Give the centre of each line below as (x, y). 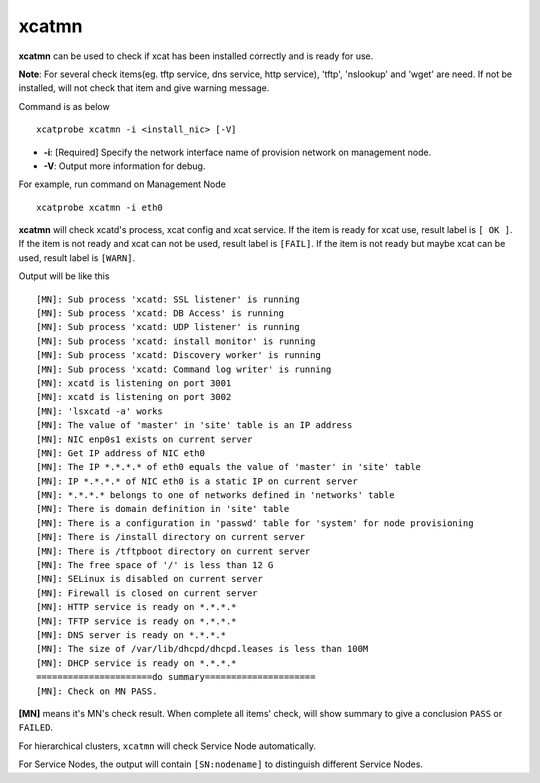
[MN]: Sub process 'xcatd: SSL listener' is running (168, 299)
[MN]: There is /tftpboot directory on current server (173, 551)
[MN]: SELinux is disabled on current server (150, 579)
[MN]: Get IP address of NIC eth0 (120, 453)
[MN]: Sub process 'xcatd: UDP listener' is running (168, 327)
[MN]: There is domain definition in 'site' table (163, 509)
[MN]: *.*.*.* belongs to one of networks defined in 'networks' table (215, 495)
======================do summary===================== (176, 677)
